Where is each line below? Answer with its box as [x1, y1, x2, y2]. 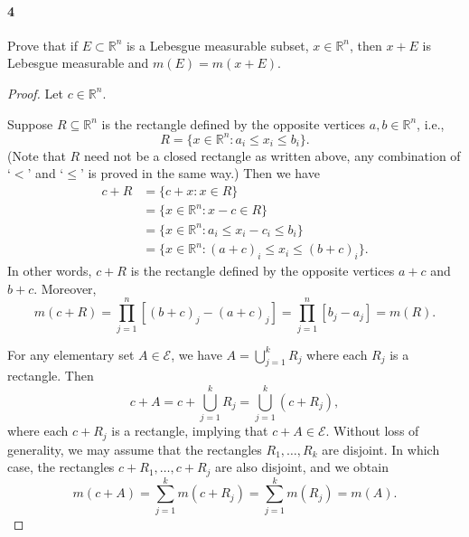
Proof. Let [7, 83, 63, 102]
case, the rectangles [7, 457, 115, 476]
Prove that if [7, 35, 79, 54]
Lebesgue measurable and [7, 53, 149, 72]
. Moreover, [33, 278, 97, 297]
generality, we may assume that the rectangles [7, 439, 262, 458]
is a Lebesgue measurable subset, [126, 35, 309, 54]
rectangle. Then [7, 366, 94, 385]
